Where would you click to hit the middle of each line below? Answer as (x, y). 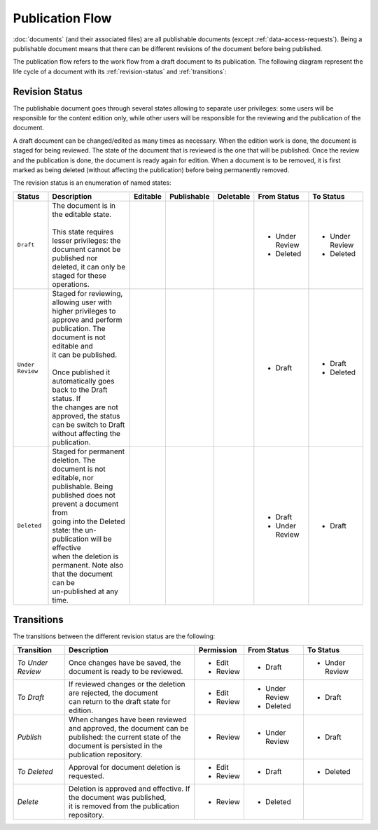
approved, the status (86, 416)
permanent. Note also (88, 565)
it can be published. (85, 355)
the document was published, (118, 797)
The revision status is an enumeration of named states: (92, 183)
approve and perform (87, 320)
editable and (73, 346)
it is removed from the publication (124, 806)
